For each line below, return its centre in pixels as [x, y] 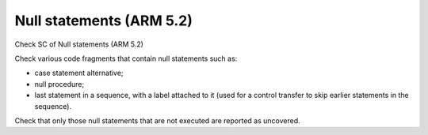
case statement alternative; [79, 73]
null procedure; [59, 84]
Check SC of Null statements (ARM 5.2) [79, 44]
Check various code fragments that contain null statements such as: [126, 58]
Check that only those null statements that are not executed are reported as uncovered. [157, 120]
